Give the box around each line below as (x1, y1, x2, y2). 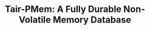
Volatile (18, 14, 51, 25)
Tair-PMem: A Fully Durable (4, 3, 122, 15)
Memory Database (52, 14, 131, 25)
